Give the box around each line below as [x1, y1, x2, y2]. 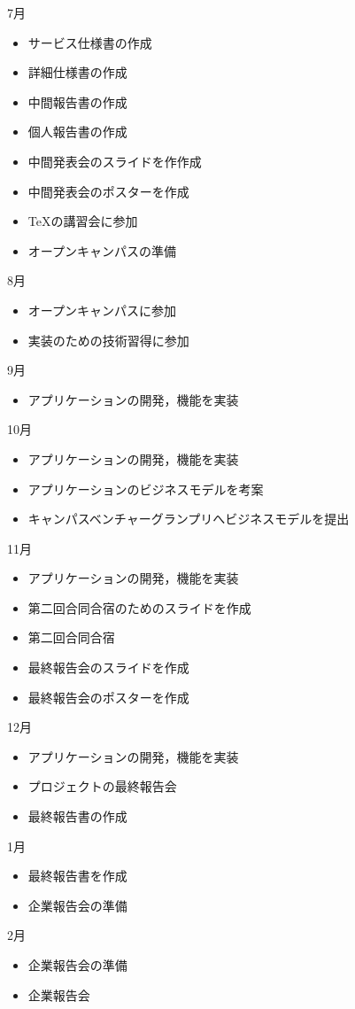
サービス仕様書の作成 [27, 33, 152, 51]
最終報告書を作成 [27, 866, 127, 885]
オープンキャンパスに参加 [27, 300, 176, 319]
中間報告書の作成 [27, 92, 127, 111]
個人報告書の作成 [27, 122, 127, 141]
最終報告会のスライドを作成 [27, 658, 189, 677]
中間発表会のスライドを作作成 [27, 151, 202, 170]
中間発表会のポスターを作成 [27, 182, 189, 200]
